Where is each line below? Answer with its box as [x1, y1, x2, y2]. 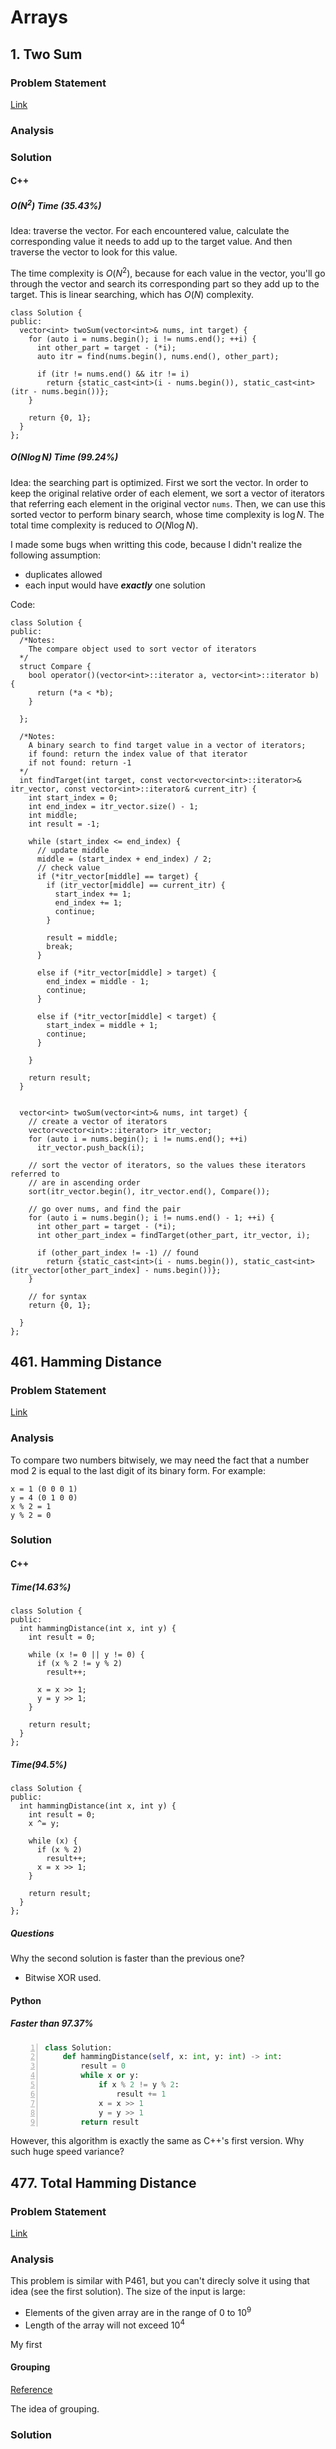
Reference [10, 2383, 53, 2395]
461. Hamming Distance [10, 1353, 162, 1370]
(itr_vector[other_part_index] [10, 1265, 141, 1275]
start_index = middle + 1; [46, 1020, 159, 1030]
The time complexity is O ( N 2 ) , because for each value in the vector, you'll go [10, 265, 326, 279]
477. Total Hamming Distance [10, 2174, 197, 2191]
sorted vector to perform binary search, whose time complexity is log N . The [10, 508, 325, 520]
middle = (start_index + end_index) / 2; [36, 854, 213, 864]
